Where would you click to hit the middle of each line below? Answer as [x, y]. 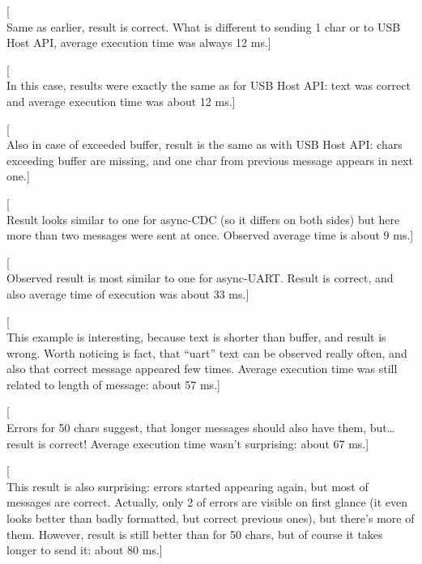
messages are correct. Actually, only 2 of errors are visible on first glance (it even [207, 502]
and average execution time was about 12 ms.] [121, 101]
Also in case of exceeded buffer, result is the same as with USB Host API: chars [205, 144]
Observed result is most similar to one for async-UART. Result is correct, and [200, 278]
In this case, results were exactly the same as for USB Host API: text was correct [209, 85]
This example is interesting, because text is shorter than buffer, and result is [196, 337]
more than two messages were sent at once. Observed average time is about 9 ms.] [210, 235]
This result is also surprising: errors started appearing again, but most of [188, 486]
